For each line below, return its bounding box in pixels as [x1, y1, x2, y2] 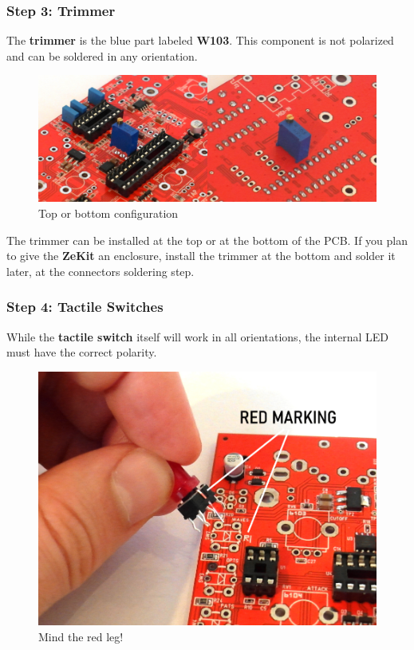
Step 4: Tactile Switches [6, 297, 164, 317]
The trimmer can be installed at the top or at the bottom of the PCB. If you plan [6, 231, 408, 248]
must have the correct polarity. [6, 344, 157, 360]
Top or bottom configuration [38, 205, 179, 221]
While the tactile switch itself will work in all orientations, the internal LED [6, 328, 389, 345]
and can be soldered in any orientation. [6, 47, 198, 64]
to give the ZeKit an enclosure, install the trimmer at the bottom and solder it [6, 247, 396, 264]
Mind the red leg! [38, 628, 124, 644]
